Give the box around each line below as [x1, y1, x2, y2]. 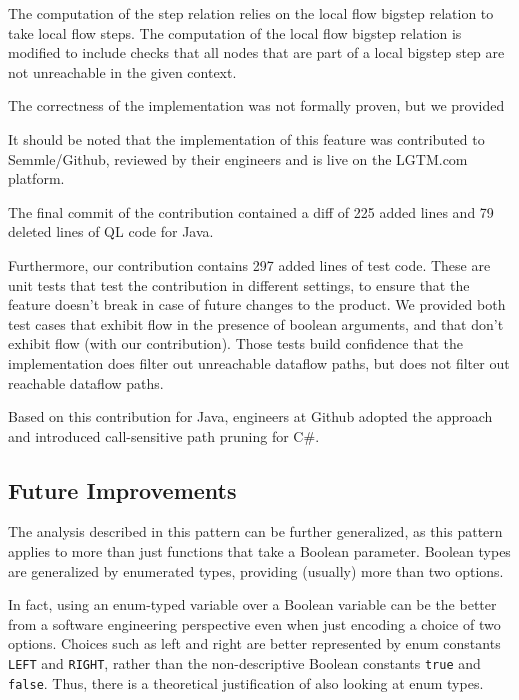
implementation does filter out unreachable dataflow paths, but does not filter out [8, 352, 510, 373]
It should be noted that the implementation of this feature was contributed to [8, 128, 485, 149]
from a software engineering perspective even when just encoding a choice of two [8, 613, 501, 634]
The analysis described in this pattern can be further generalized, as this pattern [8, 521, 503, 542]
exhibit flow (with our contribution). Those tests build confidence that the [8, 333, 463, 354]
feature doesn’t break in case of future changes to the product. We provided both [8, 294, 506, 315]
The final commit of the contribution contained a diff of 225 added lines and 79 [8, 201, 494, 222]
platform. [8, 168, 65, 189]
